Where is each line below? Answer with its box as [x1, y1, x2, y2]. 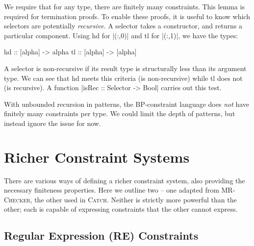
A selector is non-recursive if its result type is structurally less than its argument [4, 63, 247, 73]
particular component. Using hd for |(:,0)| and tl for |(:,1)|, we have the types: [4, 30, 238, 40]
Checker [4, 194, 30, 204]
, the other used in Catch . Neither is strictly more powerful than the [30, 194, 237, 204]
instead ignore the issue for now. [4, 118, 101, 128]
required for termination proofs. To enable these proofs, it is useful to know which [4, 11, 250, 21]
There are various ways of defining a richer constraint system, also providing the [4, 175, 245, 185]
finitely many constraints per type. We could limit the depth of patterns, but [4, 108, 235, 119]
